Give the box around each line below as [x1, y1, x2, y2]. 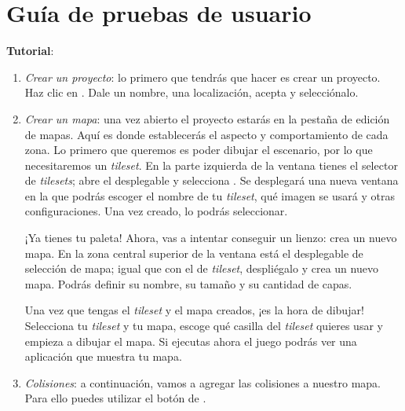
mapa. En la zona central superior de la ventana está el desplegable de [24, 244, 363, 261]
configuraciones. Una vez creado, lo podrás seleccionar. [24, 203, 288, 219]
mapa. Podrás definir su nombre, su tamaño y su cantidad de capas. [24, 275, 352, 292]
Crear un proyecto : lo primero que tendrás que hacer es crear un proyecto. [24, 68, 381, 85]
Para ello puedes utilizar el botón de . [24, 390, 206, 406]
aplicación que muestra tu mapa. [24, 348, 182, 365]
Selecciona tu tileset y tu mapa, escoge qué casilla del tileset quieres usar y [24, 317, 383, 334]
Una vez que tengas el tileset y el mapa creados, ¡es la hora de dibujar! [24, 302, 364, 318]
